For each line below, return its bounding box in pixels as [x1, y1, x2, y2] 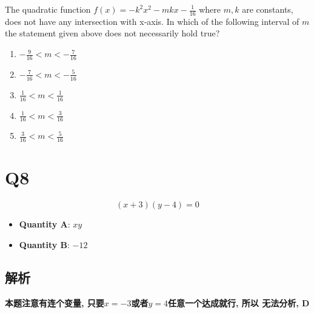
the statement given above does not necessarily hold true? [5, 27, 220, 39]
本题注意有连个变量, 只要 [5, 296, 104, 309]
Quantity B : [19, 238, 70, 251]
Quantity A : [19, 218, 70, 231]
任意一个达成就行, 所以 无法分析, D [167, 296, 310, 309]
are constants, [242, 3, 293, 15]
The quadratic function [5, 3, 91, 15]
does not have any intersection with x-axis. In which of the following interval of [5, 15, 299, 27]
